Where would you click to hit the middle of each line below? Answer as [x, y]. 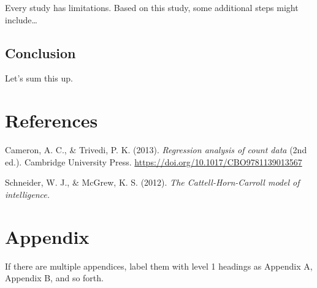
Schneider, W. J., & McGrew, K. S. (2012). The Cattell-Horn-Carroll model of [152, 182]
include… [21, 19]
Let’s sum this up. [39, 78]
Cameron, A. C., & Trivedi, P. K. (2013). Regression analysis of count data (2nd [156, 150]
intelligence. [28, 194]
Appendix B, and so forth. [54, 278]
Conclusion [40, 52]
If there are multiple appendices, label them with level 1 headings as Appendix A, [159, 266]
